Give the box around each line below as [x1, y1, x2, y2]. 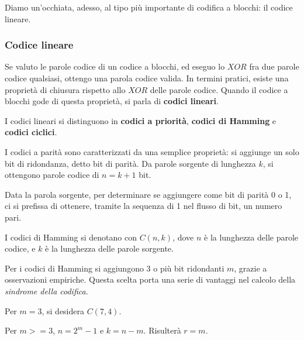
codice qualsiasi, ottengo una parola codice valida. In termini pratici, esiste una [5, 72, 289, 84]
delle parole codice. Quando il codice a [150, 83, 288, 95]
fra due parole [249, 60, 299, 73]
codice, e [5, 242, 36, 255]
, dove [172, 231, 194, 243]
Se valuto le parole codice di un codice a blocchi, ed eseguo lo [5, 60, 225, 73]
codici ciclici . [5, 126, 57, 138]
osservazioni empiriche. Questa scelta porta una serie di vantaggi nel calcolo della [5, 273, 296, 286]
